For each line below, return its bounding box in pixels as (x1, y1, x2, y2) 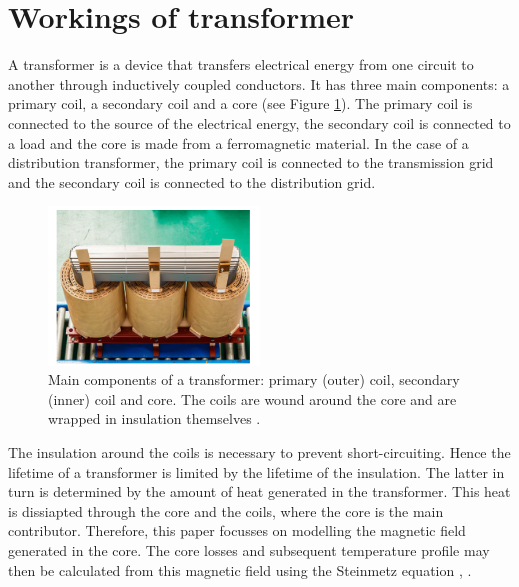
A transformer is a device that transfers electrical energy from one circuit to (8, 54, 474, 75)
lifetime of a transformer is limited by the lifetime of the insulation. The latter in (8, 461, 505, 482)
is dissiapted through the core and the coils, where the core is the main (8, 500, 444, 521)
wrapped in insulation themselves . (48, 408, 261, 429)
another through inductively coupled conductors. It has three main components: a (8, 73, 510, 94)
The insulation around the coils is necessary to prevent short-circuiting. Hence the (8, 442, 511, 463)
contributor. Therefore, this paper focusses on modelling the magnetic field (8, 520, 466, 541)
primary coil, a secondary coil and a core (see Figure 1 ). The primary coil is (8, 93, 473, 114)
